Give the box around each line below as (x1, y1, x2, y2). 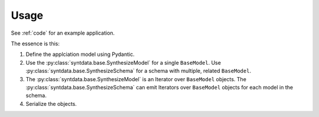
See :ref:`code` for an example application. (11, 29, 115, 36)
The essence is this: (11, 40, 60, 47)
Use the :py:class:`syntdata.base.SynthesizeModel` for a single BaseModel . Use (25, 59, 222, 66)
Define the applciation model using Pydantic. (25, 51, 135, 58)
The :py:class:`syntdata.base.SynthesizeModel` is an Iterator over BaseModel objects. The (25, 75, 246, 82)
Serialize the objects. (25, 100, 77, 107)
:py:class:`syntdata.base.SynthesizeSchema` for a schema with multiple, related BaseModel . (25, 68, 251, 75)
